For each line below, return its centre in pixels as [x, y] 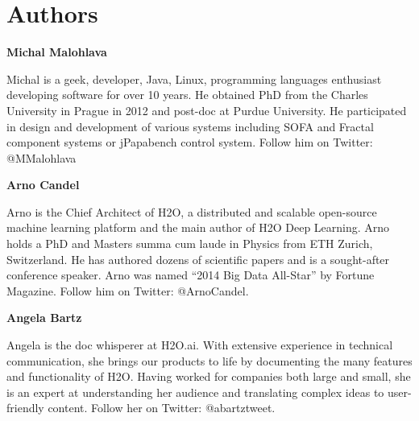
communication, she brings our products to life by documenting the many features [209, 360]
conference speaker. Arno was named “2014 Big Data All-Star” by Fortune [191, 275]
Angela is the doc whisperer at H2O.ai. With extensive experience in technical [200, 345]
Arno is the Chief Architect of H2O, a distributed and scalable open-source [192, 211]
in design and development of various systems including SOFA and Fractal [190, 126]
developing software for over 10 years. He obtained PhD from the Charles [187, 95]
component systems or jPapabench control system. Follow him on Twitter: [190, 142]
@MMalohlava [41, 157]
